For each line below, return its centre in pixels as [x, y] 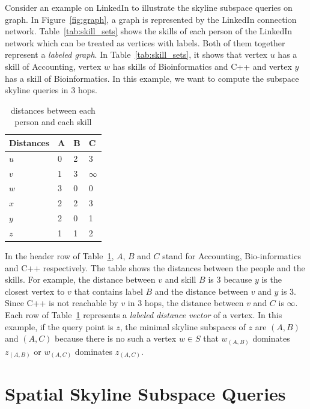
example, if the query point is [59, 326]
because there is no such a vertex [116, 338]
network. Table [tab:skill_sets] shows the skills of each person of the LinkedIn [149, 31]
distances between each [53, 110]
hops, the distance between [194, 303]
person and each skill [53, 122]
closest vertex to [35, 291]
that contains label [108, 291]
